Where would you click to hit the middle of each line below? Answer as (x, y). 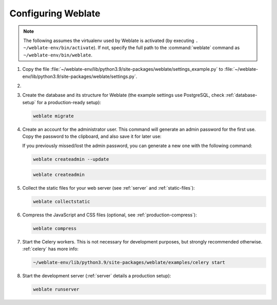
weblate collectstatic (62, 201)
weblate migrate (54, 116)
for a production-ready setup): (69, 102)
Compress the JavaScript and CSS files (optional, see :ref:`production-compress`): (110, 215)
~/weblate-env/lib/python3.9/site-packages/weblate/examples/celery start (129, 262)
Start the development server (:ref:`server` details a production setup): (97, 276)
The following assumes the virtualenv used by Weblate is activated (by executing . (111, 40)
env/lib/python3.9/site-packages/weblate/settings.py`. (80, 76)
